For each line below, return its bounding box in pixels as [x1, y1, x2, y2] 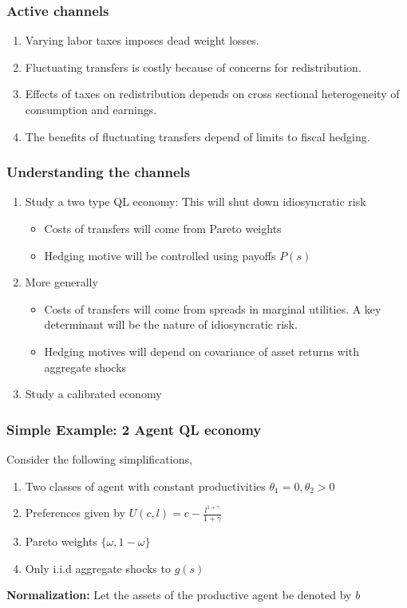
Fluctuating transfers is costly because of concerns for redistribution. [25, 58, 362, 75]
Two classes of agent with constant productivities [25, 477, 266, 494]
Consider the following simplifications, [6, 450, 192, 467]
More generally [25, 274, 98, 290]
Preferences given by [25, 504, 125, 521]
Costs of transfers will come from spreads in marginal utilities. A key [44, 300, 381, 317]
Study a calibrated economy [25, 385, 162, 402]
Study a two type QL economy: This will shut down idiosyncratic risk [25, 193, 366, 210]
